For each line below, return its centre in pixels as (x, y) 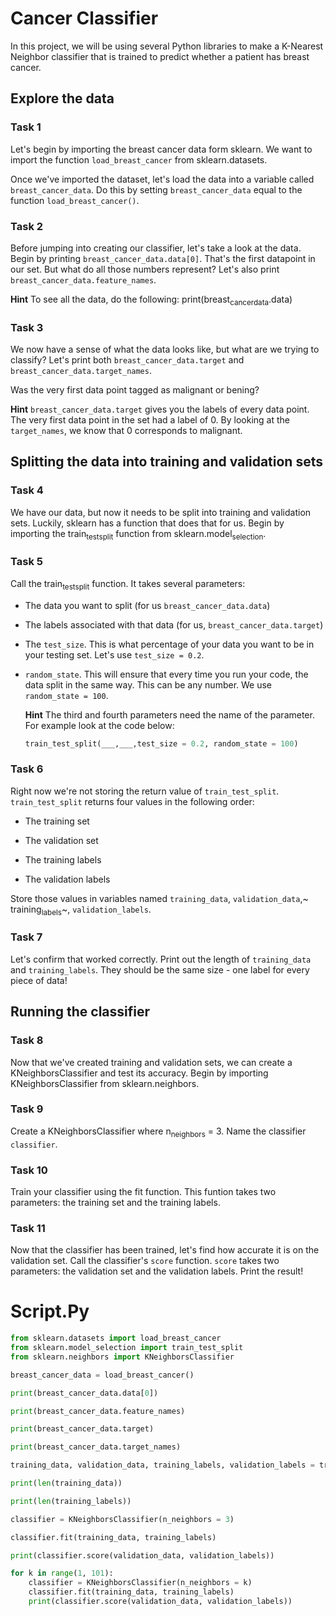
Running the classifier (80, 1012)
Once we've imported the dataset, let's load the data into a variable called (162, 179)
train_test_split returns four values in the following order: (132, 801)
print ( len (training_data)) (66, 1483)
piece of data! (39, 980)
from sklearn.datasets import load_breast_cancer (116, 1338)
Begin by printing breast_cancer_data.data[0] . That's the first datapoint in (163, 258)
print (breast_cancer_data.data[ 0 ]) (84, 1393)
